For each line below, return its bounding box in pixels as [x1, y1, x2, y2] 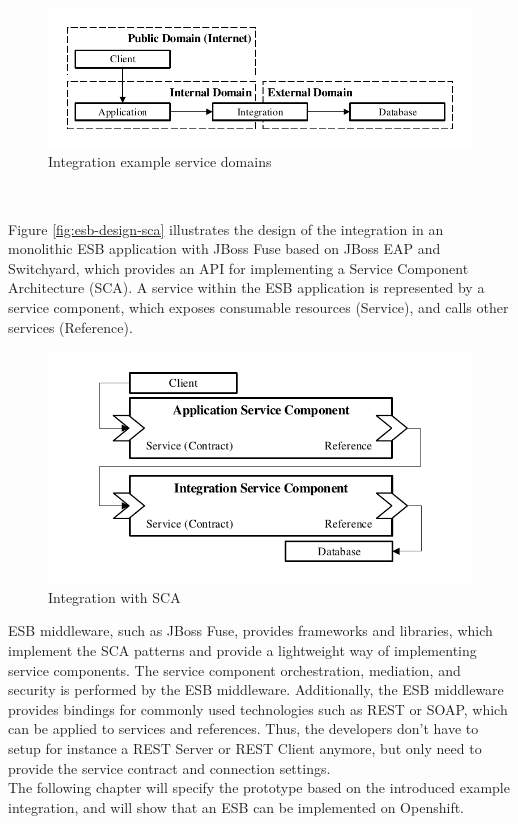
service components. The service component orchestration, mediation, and [8, 659, 461, 680]
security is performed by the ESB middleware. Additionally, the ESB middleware [8, 679, 504, 700]
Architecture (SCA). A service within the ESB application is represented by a [8, 277, 485, 298]
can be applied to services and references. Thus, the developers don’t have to [8, 718, 479, 739]
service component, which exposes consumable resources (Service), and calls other [8, 296, 509, 317]
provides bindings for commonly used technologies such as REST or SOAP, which [8, 698, 508, 719]
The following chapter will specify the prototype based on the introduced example [8, 777, 510, 798]
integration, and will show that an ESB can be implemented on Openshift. [8, 796, 465, 817]
